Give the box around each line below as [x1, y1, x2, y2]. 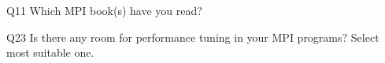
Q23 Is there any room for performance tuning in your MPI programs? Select [6, 28, 379, 45]
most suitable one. [6, 44, 94, 61]
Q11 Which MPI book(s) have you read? [6, 2, 202, 18]
